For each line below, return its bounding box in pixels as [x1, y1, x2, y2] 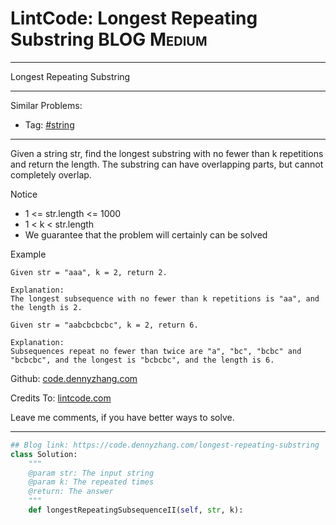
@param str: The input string [28, 468, 155, 478]
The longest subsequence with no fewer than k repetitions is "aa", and [10, 293, 320, 304]
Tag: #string [24, 118, 75, 131]
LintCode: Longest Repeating [10, 7, 258, 30]
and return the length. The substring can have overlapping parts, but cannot [10, 158, 324, 170]
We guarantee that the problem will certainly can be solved [24, 228, 268, 241]
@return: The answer [28, 487, 114, 497]
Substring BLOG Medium [10, 28, 208, 51]
